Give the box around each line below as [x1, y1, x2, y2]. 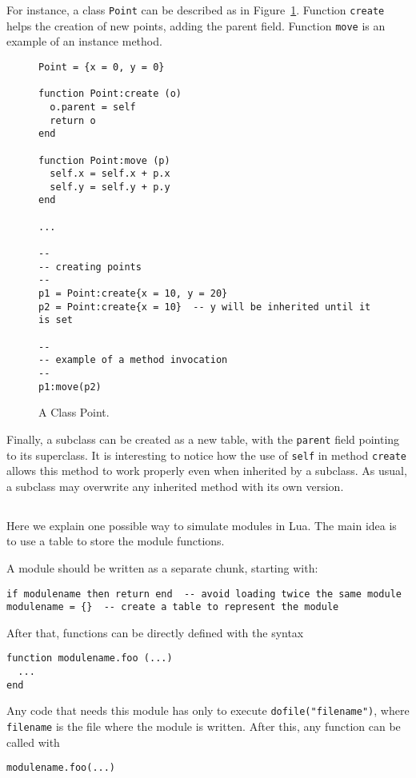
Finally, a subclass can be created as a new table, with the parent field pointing [6, 430, 400, 447]
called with [6, 733, 60, 750]
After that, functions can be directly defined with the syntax [6, 624, 304, 640]
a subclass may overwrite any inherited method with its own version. [6, 477, 344, 494]
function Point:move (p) [38, 154, 170, 166]
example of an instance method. [6, 33, 162, 50]
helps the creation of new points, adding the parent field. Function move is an [6, 17, 386, 34]
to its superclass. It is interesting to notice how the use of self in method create [6, 446, 406, 463]
